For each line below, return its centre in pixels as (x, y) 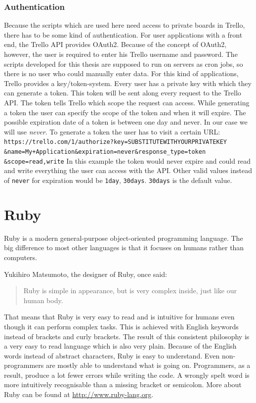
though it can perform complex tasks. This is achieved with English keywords (121, 326)
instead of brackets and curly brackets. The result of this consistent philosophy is (127, 336)
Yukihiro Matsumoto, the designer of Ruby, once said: (85, 274)
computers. (21, 257)
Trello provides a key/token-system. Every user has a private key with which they (128, 83)
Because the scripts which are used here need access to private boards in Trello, (125, 25)
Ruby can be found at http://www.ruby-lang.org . (79, 394)
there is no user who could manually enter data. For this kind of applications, (121, 73)
